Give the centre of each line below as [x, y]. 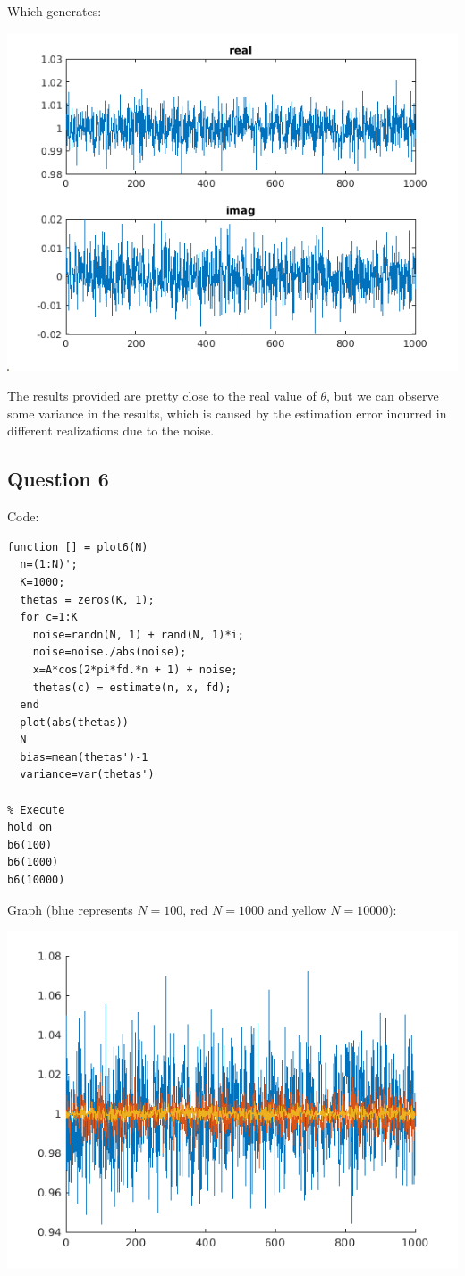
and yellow [297, 909]
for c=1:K [49, 617]
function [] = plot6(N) [78, 547]
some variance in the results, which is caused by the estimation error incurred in [227, 413]
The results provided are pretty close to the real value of [162, 396]
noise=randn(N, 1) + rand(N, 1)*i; [138, 634]
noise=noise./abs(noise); [110, 652]
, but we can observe [382, 396]
